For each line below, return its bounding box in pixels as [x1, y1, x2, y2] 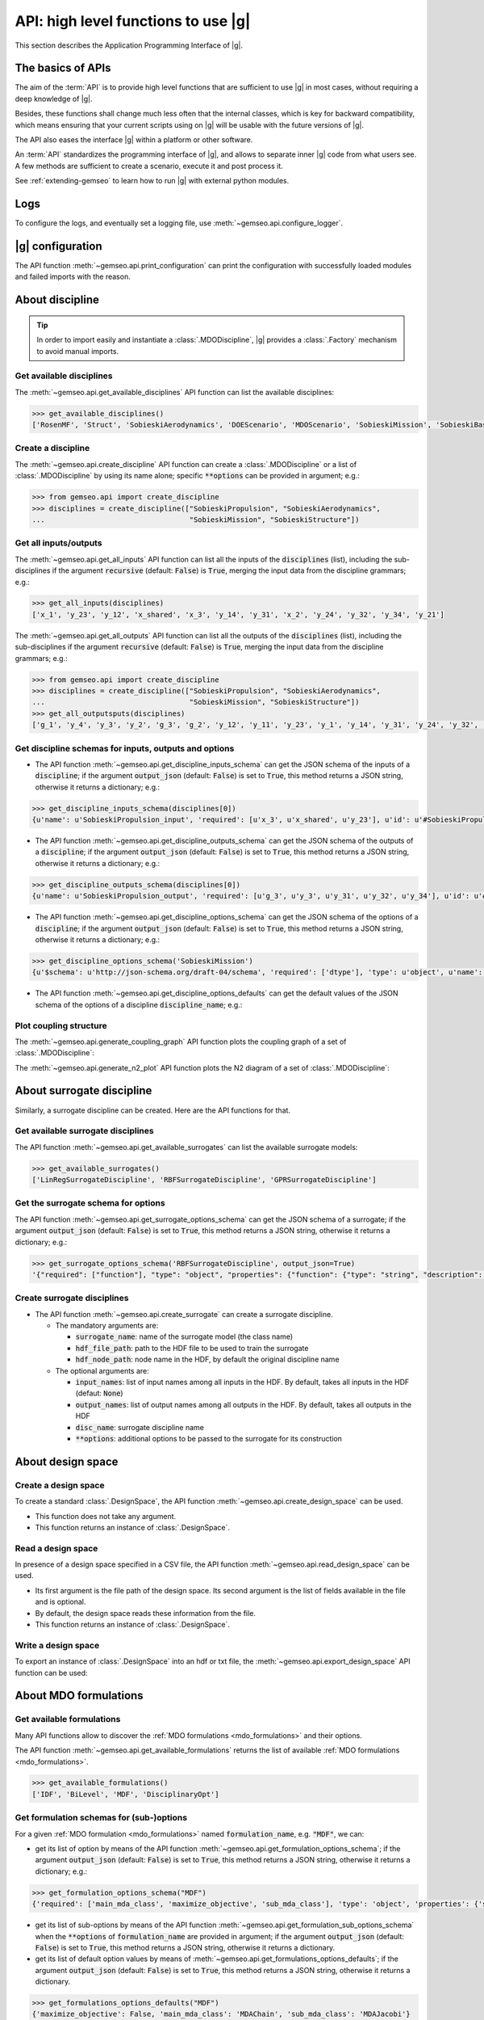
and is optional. [35, 1597, 86, 1607]
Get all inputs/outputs [15, 537, 102, 549]
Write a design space [15, 1639, 100, 1651]
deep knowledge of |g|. [15, 94, 93, 103]
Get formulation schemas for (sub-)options [15, 1812, 188, 1824]
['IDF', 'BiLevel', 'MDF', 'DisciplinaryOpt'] [31, 1790, 219, 1799]
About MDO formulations [15, 1689, 144, 1702]
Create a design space [15, 1479, 105, 1491]
